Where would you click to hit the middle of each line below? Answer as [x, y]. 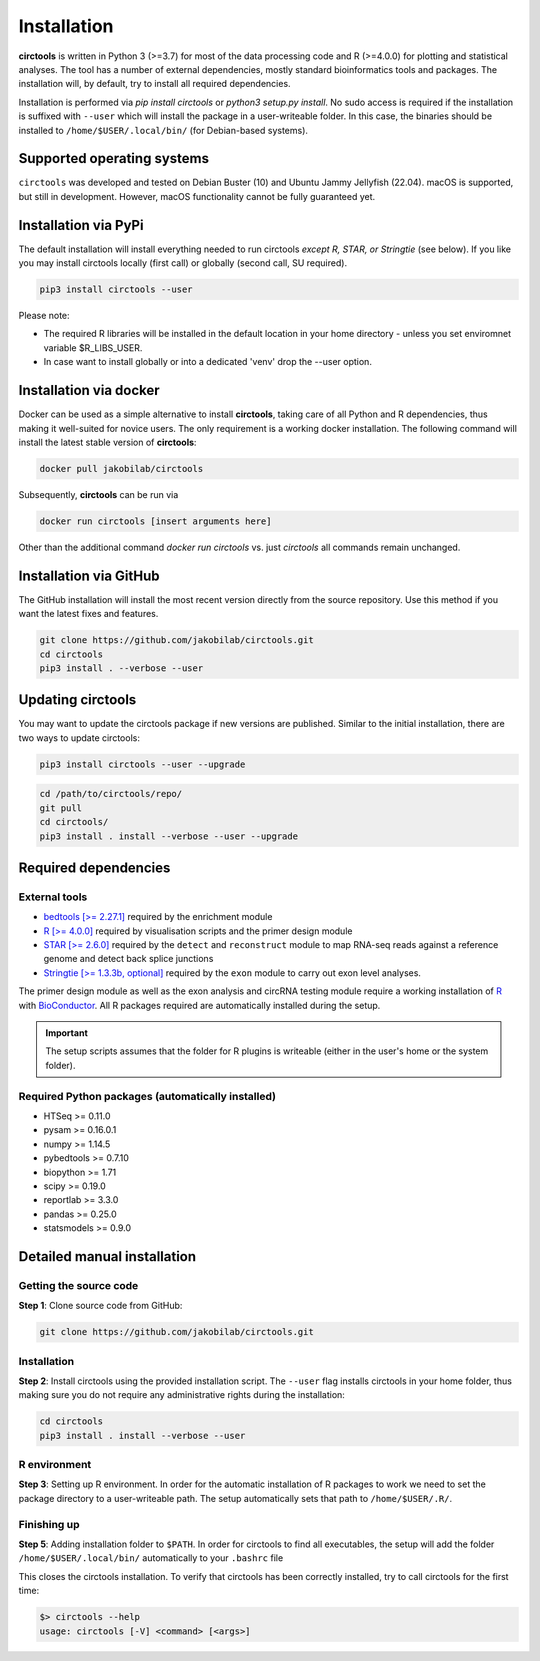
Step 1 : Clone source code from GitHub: [100, 1306]
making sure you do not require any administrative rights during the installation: [181, 1395]
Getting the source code [78, 1285]
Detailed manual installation [107, 1256]
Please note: [44, 316]
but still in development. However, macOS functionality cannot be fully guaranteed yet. [197, 196]
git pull [61, 808]
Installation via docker [89, 390]
